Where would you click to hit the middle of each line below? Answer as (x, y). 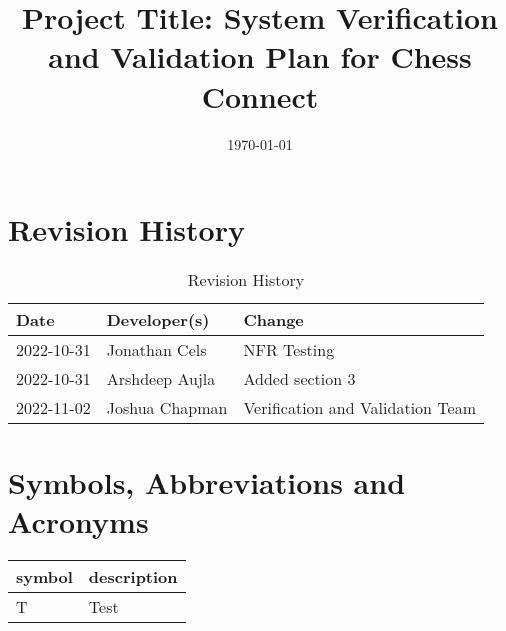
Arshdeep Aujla (161, 379)
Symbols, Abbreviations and (207, 482)
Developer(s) (158, 320)
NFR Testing (289, 350)
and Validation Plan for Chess (260, 56)
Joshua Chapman (167, 408)
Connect (260, 95)
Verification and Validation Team (359, 408)
